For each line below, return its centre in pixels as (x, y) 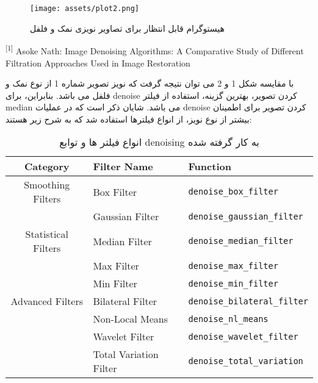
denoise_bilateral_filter (248, 301)
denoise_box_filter (233, 192)
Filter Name (123, 166)
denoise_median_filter (241, 241)
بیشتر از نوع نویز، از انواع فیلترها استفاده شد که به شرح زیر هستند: (129, 119)
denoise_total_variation (246, 361)
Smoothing (47, 185)
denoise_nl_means (228, 319)
